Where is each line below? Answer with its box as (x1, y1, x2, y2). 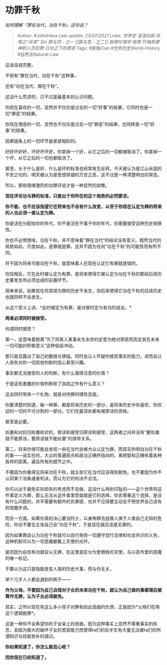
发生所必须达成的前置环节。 (13, 277, 71, 283)
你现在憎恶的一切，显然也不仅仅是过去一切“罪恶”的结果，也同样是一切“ (5, 121, 151, 127)
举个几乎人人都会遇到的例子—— (5, 576, 71, 582)
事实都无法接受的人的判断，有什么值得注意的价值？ (5, 370, 110, 376)
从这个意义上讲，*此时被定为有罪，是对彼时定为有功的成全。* (5, 304, 132, 310)
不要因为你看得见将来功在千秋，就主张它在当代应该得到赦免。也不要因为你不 (5, 469, 162, 475)
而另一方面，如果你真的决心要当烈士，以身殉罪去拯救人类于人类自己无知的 (5, 515, 158, 521)
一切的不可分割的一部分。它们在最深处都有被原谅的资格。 (13, 408, 132, 414)
